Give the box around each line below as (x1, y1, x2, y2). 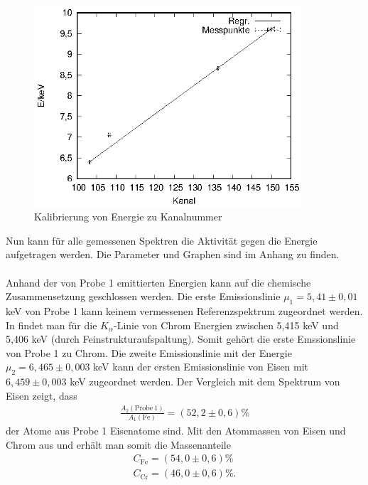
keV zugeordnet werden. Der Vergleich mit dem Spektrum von (70, 374, 340, 389)
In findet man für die (6, 317, 97, 332)
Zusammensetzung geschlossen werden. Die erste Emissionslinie (6, 289, 281, 304)
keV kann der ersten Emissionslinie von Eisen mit (93, 359, 309, 374)
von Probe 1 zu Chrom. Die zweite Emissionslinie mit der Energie (6, 345, 292, 360)
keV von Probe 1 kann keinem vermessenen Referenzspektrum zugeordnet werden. (6, 304, 363, 318)
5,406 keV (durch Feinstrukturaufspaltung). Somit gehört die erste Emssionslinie (6, 331, 356, 346)
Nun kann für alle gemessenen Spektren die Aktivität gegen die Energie (6, 233, 318, 247)
